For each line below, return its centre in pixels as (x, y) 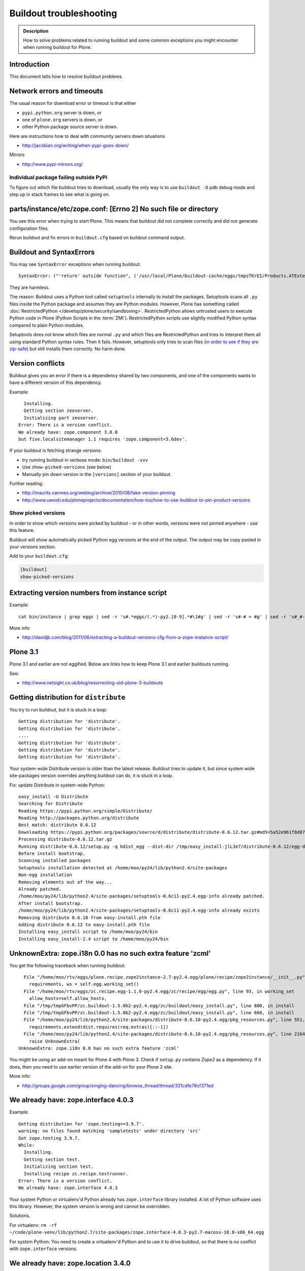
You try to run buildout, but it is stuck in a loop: (58, 710)
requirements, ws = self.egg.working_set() (84, 984)
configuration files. (29, 228)
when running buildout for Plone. (57, 47)
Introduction (29, 64)
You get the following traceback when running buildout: (67, 965)
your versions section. (33, 547)
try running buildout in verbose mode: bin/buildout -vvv (85, 460)
